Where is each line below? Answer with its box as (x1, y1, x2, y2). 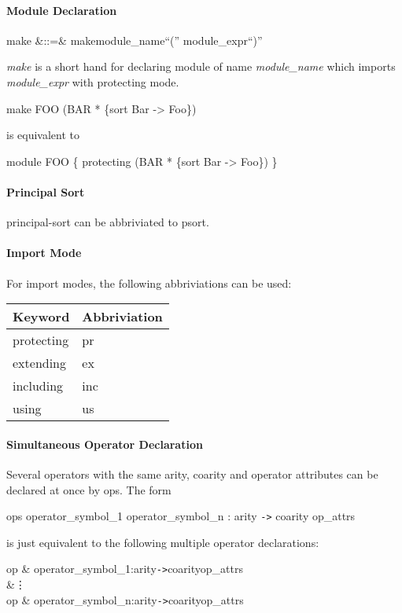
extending (13, 354, 67, 373)
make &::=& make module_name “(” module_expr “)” (6, 31, 263, 48)
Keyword (13, 307, 70, 326)
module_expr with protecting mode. (6, 73, 179, 90)
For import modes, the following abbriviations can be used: (6, 274, 292, 291)
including (13, 376, 64, 395)
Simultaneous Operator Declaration (6, 435, 203, 452)
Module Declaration (6, 2, 117, 18)
